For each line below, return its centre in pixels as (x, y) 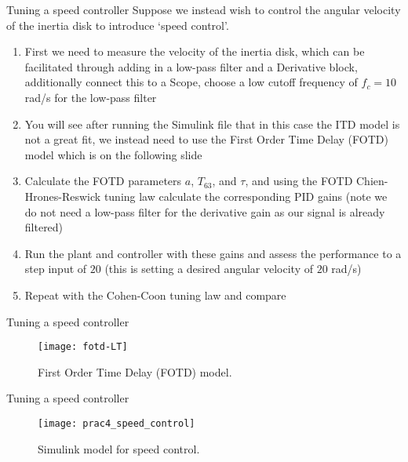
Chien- (372, 181)
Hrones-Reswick (63, 196)
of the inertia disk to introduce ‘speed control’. (118, 25)
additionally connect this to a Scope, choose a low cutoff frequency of (191, 82)
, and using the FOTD (299, 181)
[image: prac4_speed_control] (117, 423)
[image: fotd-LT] (83, 347)
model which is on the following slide (113, 154)
